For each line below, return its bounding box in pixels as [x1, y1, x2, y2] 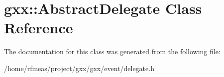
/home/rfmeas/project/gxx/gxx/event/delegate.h [4, 63, 154, 73]
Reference [4, 17, 73, 38]
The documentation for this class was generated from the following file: [4, 46, 221, 57]
